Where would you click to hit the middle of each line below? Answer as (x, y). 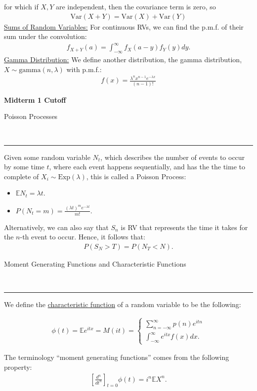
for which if (21, 6)
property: (18, 367)
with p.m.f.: (84, 69)
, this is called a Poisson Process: (136, 176)
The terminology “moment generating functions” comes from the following (117, 357)
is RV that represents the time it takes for (184, 227)
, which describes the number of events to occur (173, 157)
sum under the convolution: (45, 36)
